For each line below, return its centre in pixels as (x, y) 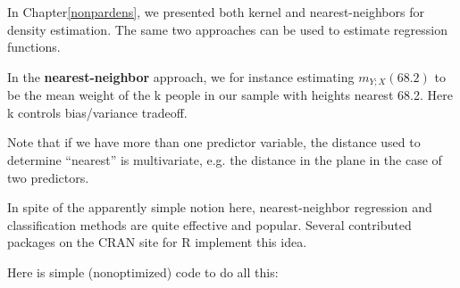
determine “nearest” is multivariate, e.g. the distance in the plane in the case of (225, 160)
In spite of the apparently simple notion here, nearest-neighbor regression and (220, 207)
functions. (34, 47)
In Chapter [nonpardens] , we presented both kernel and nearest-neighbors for (216, 12)
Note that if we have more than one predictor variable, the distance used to (214, 142)
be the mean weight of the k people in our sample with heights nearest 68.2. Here (230, 95)
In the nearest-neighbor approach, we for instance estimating (181, 76)
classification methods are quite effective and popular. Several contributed (209, 224)
